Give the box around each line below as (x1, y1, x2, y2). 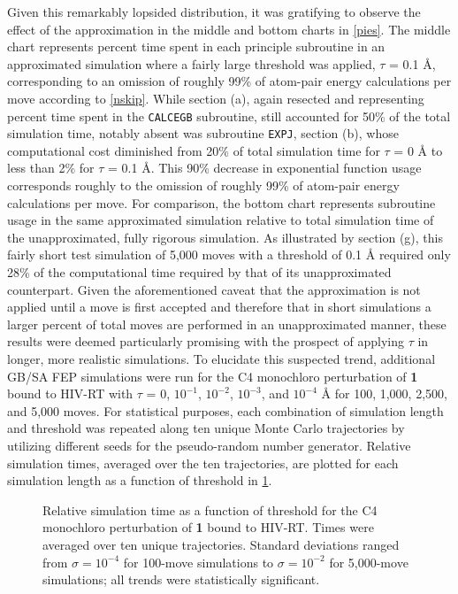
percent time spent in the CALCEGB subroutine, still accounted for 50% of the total (7, 106, 451, 125)
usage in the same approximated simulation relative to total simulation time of (7, 211, 434, 229)
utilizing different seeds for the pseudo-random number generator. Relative (7, 436, 411, 454)
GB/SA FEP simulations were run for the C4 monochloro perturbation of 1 (7, 366, 418, 385)
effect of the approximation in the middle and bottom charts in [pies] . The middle (7, 19, 451, 38)
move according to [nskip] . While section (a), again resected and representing (7, 89, 424, 107)
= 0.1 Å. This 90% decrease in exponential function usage (108, 158, 422, 177)
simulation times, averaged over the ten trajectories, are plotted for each (7, 453, 399, 472)
